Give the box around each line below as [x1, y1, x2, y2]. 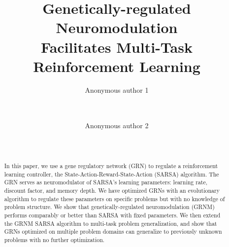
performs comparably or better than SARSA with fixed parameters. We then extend [4, 211, 221, 219]
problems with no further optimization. [4, 235, 105, 244]
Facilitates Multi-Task [41, 36, 193, 57]
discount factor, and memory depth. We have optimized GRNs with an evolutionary [4, 186, 220, 195]
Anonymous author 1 [85, 84, 149, 95]
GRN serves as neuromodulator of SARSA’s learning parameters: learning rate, [4, 178, 208, 186]
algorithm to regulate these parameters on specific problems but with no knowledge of [4, 194, 225, 203]
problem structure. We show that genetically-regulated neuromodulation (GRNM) [4, 203, 215, 211]
